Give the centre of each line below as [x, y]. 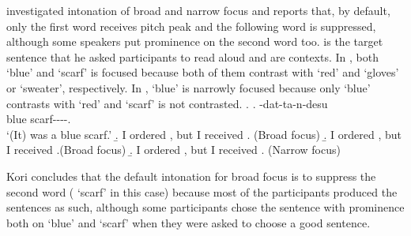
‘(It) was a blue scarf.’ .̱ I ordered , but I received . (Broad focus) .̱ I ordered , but [204, 134]
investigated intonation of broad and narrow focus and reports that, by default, [198, 10]
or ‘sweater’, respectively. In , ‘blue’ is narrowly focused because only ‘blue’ [189, 87]
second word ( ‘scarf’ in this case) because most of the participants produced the [202, 191]
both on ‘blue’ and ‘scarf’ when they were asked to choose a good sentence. [189, 222]
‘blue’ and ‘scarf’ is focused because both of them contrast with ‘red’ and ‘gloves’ [203, 72]
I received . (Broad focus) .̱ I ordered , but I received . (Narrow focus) [173, 150]
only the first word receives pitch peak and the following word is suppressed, [191, 26]
